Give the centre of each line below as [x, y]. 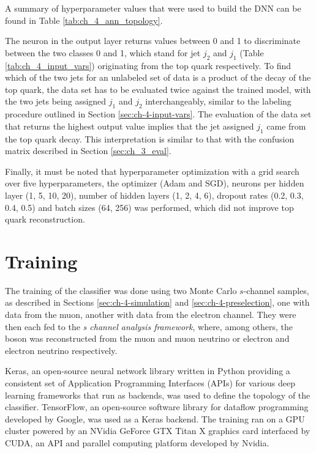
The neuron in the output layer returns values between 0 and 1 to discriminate [153, 41]
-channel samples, [276, 290]
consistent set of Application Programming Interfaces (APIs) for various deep [150, 382]
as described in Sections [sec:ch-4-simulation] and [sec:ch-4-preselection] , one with [157, 302]
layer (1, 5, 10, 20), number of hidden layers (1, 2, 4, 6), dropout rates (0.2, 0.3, [154, 195]
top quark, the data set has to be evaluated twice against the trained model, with [158, 89]
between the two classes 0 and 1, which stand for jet [103, 52]
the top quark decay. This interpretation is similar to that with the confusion [150, 138]
